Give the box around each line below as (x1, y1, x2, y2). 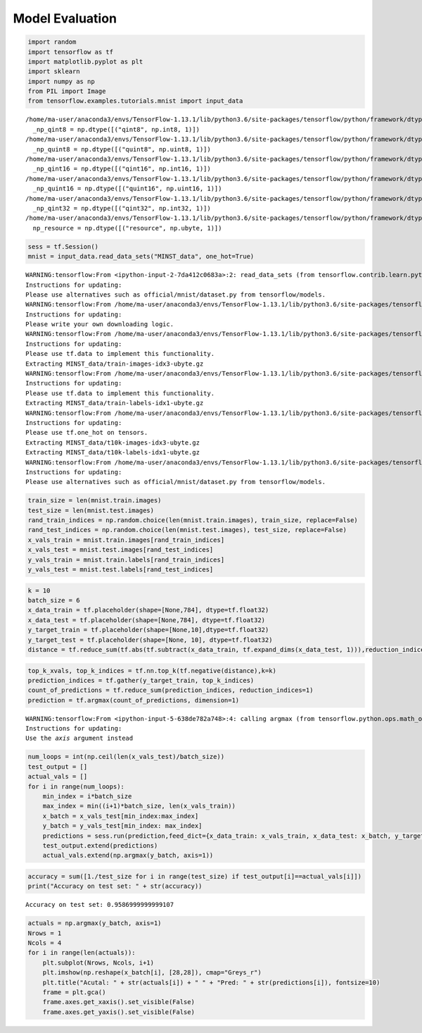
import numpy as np (27, 78, 95, 85)
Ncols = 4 (27, 939, 62, 947)
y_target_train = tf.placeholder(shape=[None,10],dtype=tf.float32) (27, 626, 269, 634)
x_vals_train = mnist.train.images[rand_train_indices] (27, 536, 225, 544)
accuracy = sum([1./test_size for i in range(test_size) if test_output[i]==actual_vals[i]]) (27, 872, 362, 880)
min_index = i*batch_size (42, 793, 132, 800)
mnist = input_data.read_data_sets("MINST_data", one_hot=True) (27, 252, 255, 261)
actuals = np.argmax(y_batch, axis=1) (27, 920, 162, 927)
